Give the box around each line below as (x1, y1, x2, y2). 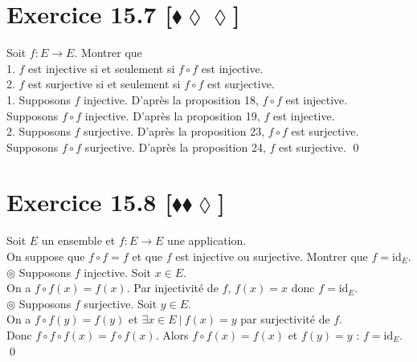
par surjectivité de (240, 311, 330, 327)
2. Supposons (6, 123, 71, 140)
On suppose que (6, 248, 85, 264)
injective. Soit (84, 263, 151, 280)
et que (132, 248, 163, 264)
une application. (167, 232, 247, 249)
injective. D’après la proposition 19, (84, 107, 260, 124)
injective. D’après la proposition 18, (84, 91, 259, 108)
